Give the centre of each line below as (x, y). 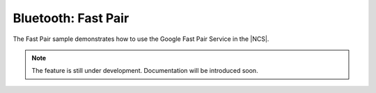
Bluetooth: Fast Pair (71, 18)
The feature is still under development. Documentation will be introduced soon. (145, 71)
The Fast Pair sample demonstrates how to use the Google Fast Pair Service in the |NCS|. (141, 39)
